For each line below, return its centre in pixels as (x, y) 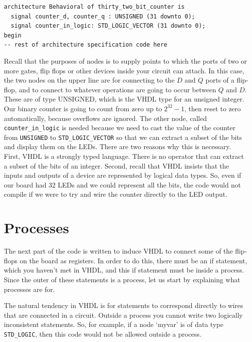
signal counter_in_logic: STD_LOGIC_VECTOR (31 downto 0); (108, 26)
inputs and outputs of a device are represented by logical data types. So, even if (123, 175)
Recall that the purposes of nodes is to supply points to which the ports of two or (126, 60)
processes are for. (29, 289)
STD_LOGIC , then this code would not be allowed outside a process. (103, 333)
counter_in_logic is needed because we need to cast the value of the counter (120, 128)
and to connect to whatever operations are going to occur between (118, 89)
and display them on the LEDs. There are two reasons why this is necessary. (118, 146)
